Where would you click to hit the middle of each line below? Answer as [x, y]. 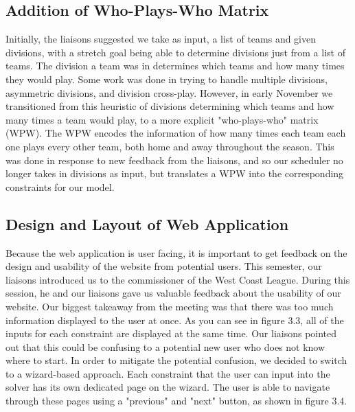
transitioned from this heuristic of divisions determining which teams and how [170, 106]
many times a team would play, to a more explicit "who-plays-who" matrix [162, 119]
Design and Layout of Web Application [147, 224]
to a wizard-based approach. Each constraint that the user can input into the [168, 373]
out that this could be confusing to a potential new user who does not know [165, 346]
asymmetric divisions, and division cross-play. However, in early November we [169, 92]
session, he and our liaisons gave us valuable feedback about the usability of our [173, 293]
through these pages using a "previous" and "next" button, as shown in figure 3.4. [176, 401]
